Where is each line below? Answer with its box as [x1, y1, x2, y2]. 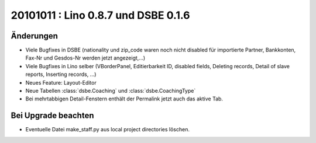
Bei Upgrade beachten [11, 111, 94, 121]
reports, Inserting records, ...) [25, 71, 97, 78]
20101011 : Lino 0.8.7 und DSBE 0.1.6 [11, 9, 190, 22]
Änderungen [11, 31, 59, 41]
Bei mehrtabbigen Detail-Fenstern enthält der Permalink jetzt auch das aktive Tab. [25, 95, 224, 102]
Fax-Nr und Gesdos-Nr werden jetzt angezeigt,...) [25, 54, 146, 61]
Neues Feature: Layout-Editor [25, 79, 97, 86]
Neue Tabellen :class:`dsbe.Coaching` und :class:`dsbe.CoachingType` [25, 88, 196, 95]
